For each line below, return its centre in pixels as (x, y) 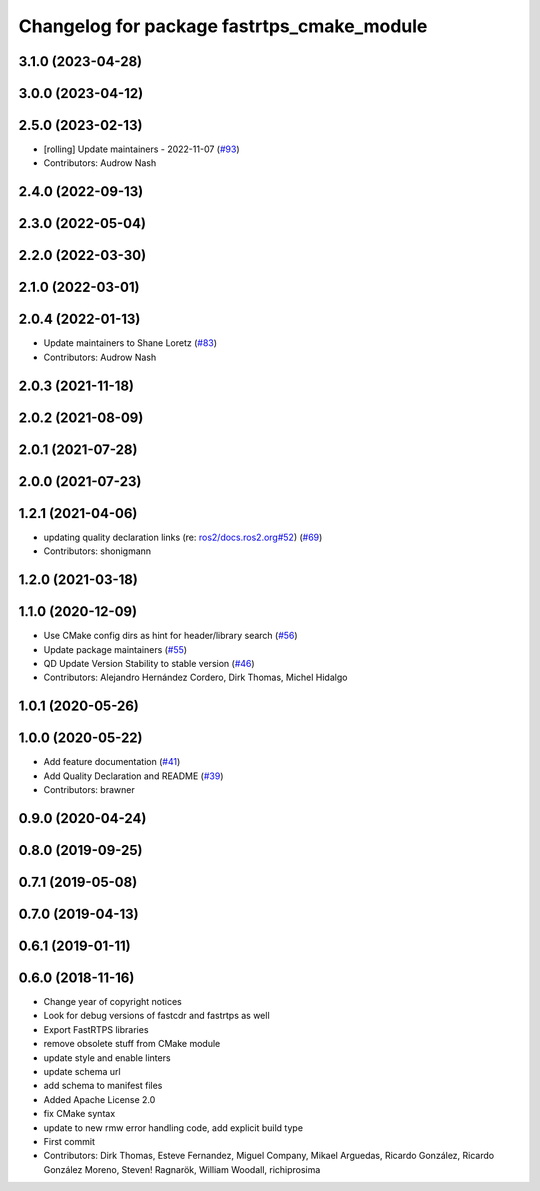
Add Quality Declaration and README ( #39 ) (133, 776)
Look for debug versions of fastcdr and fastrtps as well (156, 1016)
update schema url (82, 1071)
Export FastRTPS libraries (96, 1029)
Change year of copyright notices (112, 1001)
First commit (69, 1141)
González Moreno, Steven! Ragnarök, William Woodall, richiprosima (182, 1169)
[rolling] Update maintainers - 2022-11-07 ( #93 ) (141, 149)
